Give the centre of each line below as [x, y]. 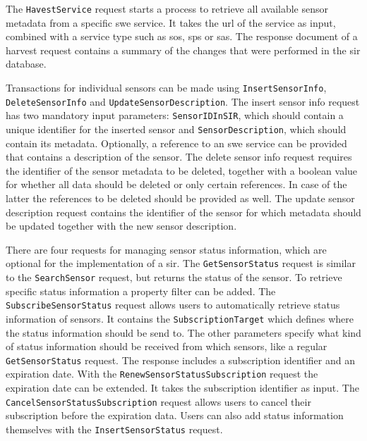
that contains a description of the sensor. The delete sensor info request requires [179, 157]
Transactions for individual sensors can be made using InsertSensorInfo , [166, 88]
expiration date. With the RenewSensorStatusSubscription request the [162, 374]
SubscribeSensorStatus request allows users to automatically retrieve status [173, 305]
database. [26, 64]
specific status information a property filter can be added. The [141, 291]
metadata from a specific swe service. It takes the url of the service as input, [171, 22]
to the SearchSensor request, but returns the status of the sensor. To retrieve [174, 277]
